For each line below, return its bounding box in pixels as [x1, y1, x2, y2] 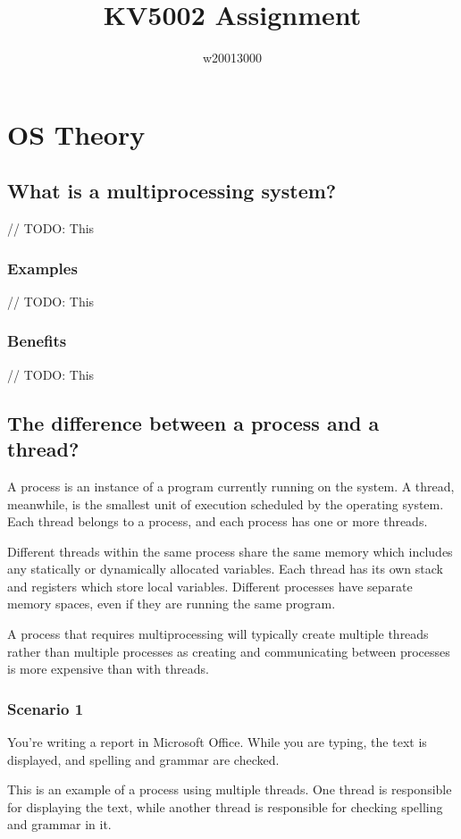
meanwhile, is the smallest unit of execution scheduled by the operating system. [7, 494, 444, 513]
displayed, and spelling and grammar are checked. [7, 750, 280, 768]
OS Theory [7, 115, 146, 152]
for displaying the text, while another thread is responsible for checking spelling [7, 797, 443, 816]
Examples [7, 256, 78, 279]
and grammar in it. [7, 815, 112, 834]
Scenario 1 [7, 697, 84, 719]
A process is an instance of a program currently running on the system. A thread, [7, 476, 455, 495]
